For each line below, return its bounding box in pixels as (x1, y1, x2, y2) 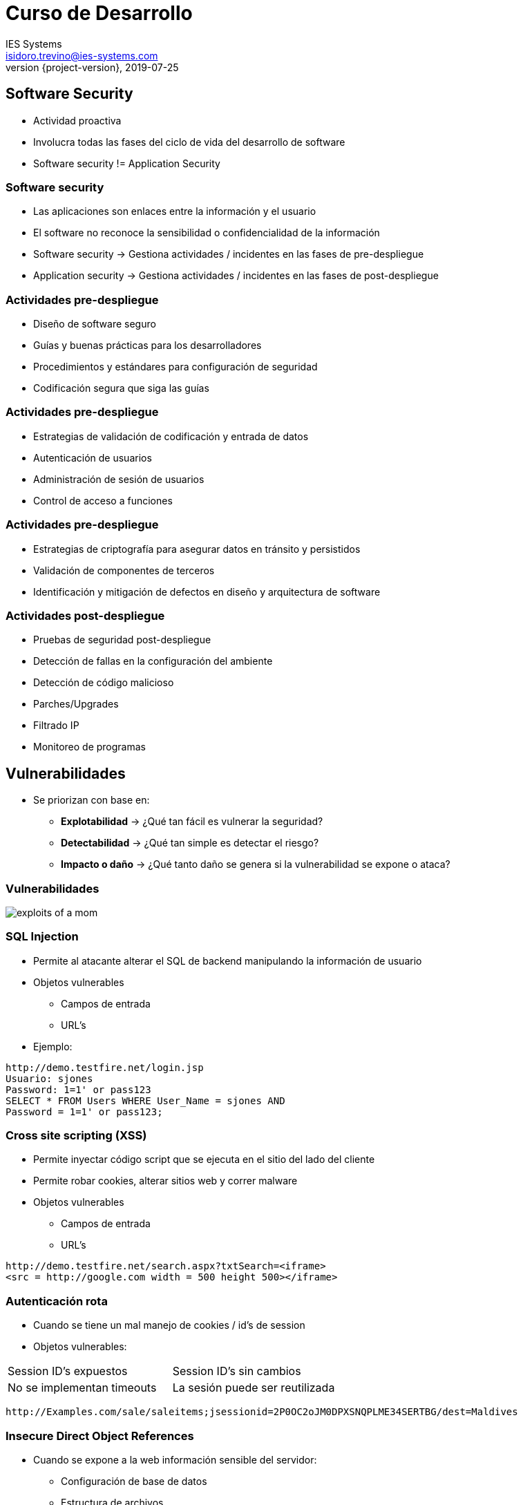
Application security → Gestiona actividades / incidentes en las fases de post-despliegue (33, 269, 439, 282)
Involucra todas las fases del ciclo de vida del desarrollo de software (33, 135, 345, 148)
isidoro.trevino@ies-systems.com (6, 49, 158, 61)
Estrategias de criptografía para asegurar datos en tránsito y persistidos (33, 542, 361, 555)
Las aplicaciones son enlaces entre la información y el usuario (33, 205, 316, 218)
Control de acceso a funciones (33, 494, 173, 507)
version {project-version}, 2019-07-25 (6, 61, 179, 73)
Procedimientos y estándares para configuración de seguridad (33, 361, 318, 373)
